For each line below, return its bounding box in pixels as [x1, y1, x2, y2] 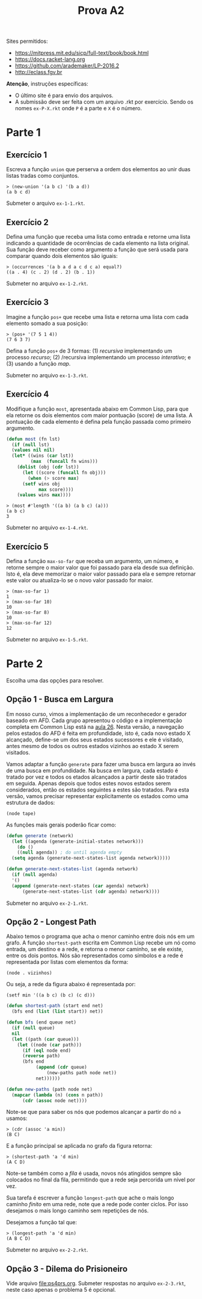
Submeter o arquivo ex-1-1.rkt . [6, 200, 85, 207]
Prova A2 [78, 4, 124, 17]
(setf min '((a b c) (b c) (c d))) [6, 992, 96, 998]
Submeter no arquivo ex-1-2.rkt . [6, 280, 88, 287]
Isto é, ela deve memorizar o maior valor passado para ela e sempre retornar [6, 570, 197, 577]
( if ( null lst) [11, 441, 50, 448]
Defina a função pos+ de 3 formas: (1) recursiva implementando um [6, 347, 173, 354]
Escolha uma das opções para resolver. [6, 677, 104, 684]
